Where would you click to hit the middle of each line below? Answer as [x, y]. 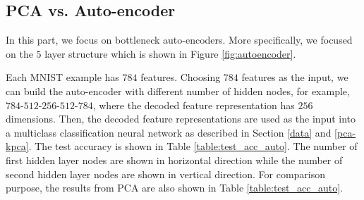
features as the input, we [295, 77]
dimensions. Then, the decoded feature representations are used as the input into [181, 119]
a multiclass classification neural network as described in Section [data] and [169, 132]
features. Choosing [181, 77]
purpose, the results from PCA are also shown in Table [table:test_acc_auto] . [174, 188]
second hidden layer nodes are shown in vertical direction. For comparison [166, 174]
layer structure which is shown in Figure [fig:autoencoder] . [170, 53]
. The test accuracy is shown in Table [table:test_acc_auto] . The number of [193, 146]
